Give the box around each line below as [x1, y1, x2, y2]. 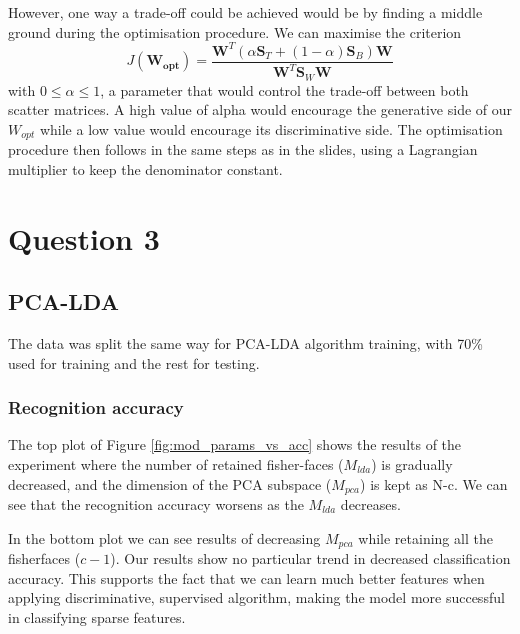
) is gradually [371, 453, 453, 474]
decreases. [340, 494, 401, 514]
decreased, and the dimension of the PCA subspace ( [8, 473, 332, 494]
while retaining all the [358, 527, 493, 548]
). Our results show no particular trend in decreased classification [110, 548, 511, 569]
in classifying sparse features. [8, 606, 186, 627]
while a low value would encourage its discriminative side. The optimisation [39, 118, 503, 139]
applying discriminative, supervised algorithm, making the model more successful [8, 587, 505, 608]
